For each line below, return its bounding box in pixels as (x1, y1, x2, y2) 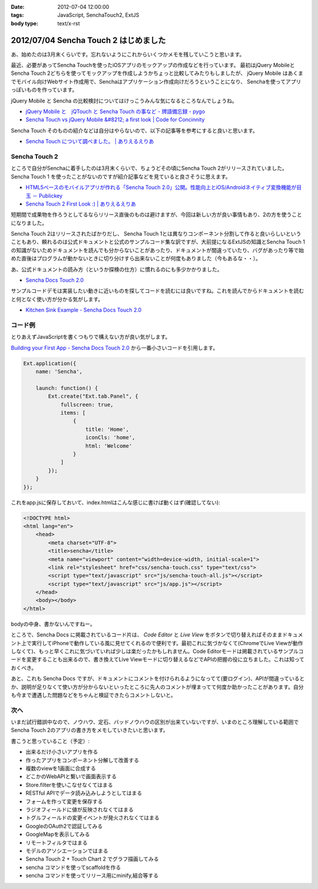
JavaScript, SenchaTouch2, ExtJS (57, 12, 140, 19)
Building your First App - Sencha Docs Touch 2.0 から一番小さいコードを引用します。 (11, 344, 218, 351)
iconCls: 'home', (85, 434, 135, 441)
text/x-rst (57, 19, 80, 27)
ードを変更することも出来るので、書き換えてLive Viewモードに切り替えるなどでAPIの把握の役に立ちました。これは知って (11, 656, 305, 663)
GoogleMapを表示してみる (25, 831, 91, 838)
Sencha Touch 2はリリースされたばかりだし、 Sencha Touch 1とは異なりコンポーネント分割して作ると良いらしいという (11, 230, 302, 237)
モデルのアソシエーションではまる (25, 847, 108, 854)
